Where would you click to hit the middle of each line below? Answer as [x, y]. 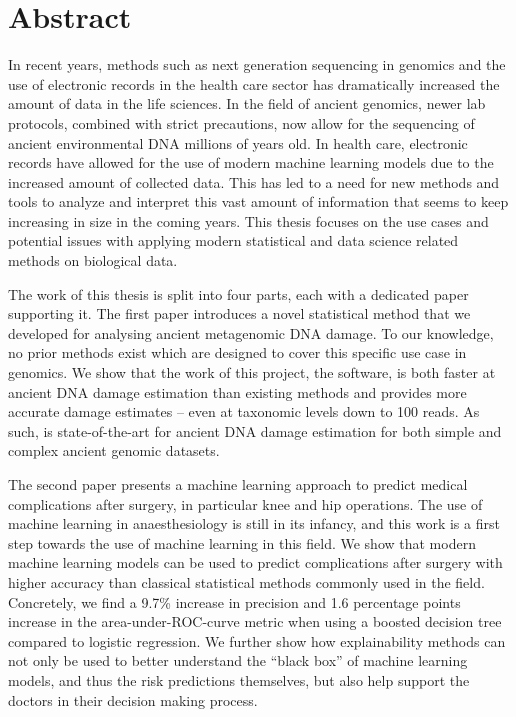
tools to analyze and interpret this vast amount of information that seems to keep [258, 201]
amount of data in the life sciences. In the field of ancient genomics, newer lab [247, 103]
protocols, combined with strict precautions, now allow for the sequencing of [241, 122]
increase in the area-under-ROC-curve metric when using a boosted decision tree [255, 621]
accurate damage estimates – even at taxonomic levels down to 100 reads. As [244, 411]
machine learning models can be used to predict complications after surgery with [255, 562]
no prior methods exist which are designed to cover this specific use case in [237, 352]
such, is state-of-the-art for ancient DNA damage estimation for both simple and [255, 430]
